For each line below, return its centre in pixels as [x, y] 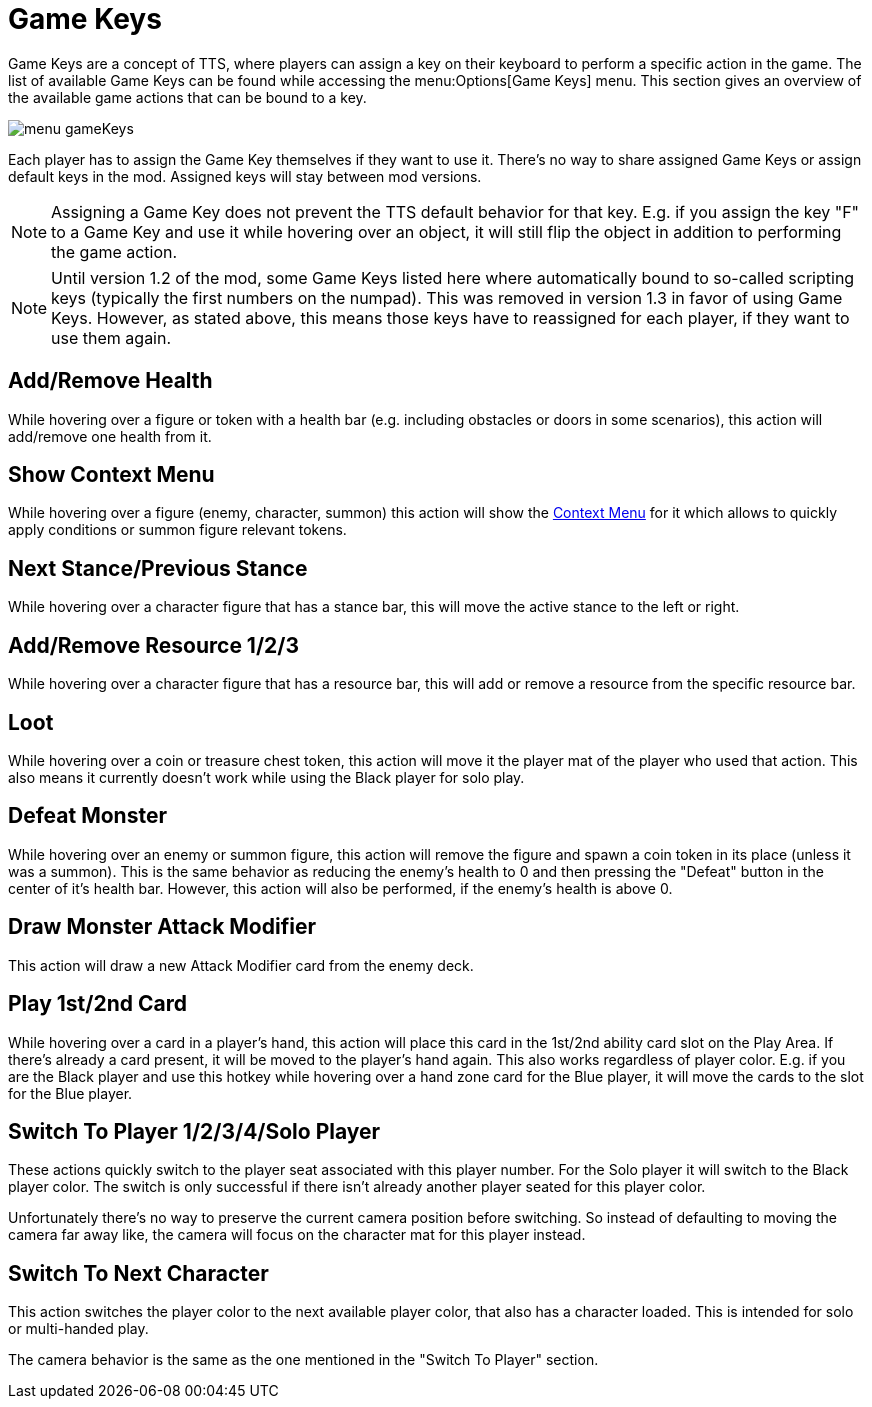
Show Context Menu [111, 475]
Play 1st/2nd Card [97, 1004]
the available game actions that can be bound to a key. [187, 97]
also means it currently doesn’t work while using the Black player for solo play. [266, 777]
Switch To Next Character [138, 1273]
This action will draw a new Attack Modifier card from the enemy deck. [241, 965]
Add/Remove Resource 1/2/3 [154, 645]
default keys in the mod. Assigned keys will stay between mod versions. [245, 176]
